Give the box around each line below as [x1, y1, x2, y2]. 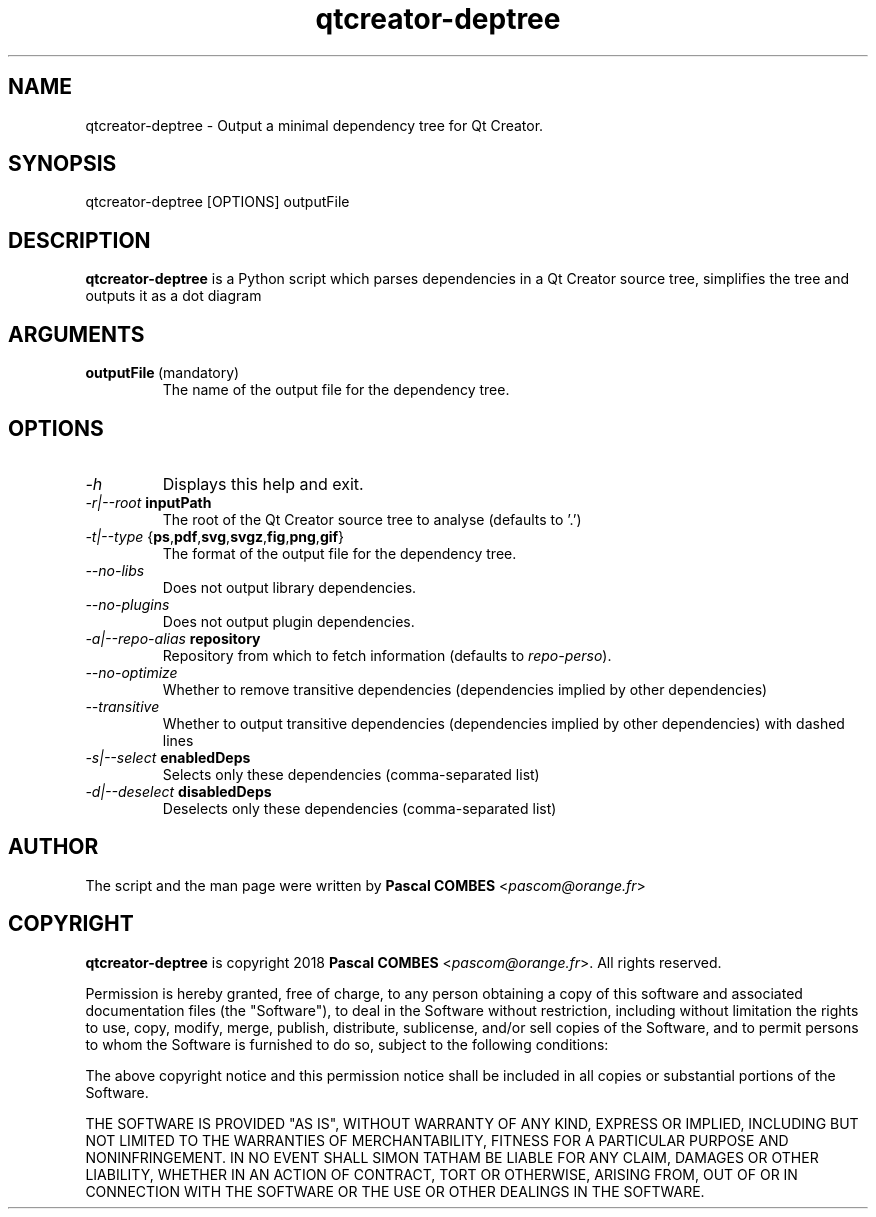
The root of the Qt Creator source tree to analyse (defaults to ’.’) [162, 510, 582, 528]
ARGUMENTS [8, 321, 145, 347]
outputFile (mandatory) [85, 364, 240, 382]
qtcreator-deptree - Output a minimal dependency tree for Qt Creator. [85, 116, 544, 134]
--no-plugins [85, 595, 170, 613]
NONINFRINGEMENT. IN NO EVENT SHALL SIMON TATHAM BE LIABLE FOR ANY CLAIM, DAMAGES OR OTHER [85, 1148, 819, 1166]
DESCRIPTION [8, 227, 151, 253]
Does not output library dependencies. [162, 578, 417, 596]
